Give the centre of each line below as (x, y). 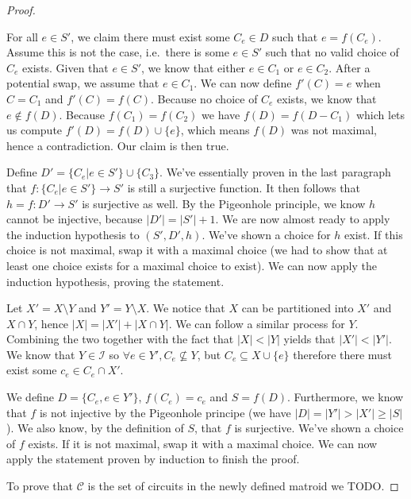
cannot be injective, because (75, 219)
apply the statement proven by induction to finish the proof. (153, 459)
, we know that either (194, 67)
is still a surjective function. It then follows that (244, 187)
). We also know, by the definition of (95, 428)
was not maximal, (334, 130)
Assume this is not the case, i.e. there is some (118, 52)
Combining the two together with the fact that (120, 339)
